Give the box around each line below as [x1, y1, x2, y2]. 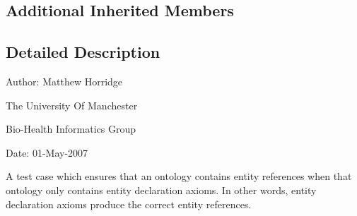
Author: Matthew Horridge [6, 73, 123, 88]
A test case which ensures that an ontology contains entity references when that [6, 169, 352, 184]
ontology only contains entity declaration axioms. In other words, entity [6, 182, 317, 197]
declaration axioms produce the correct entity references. [6, 196, 252, 211]
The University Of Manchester [6, 97, 138, 112]
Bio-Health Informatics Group [6, 121, 136, 136]
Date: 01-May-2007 [6, 145, 88, 160]
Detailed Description [6, 41, 160, 63]
